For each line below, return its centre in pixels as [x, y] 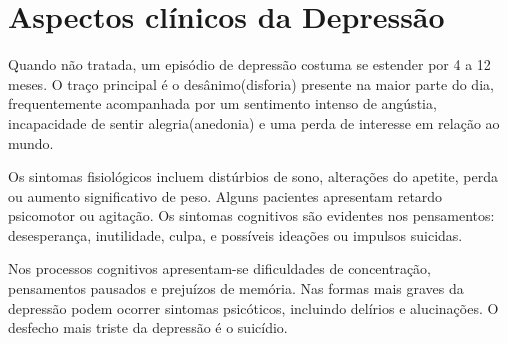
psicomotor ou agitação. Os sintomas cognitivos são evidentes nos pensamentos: [251, 215]
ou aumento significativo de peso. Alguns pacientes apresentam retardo [225, 195]
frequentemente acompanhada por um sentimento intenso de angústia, [222, 103]
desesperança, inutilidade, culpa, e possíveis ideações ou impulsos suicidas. [235, 234]
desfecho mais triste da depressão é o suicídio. [148, 327]
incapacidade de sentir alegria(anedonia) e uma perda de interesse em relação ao [254, 122]
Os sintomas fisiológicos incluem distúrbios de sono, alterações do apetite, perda [253, 176]
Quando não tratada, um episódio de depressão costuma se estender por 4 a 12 [249, 64]
